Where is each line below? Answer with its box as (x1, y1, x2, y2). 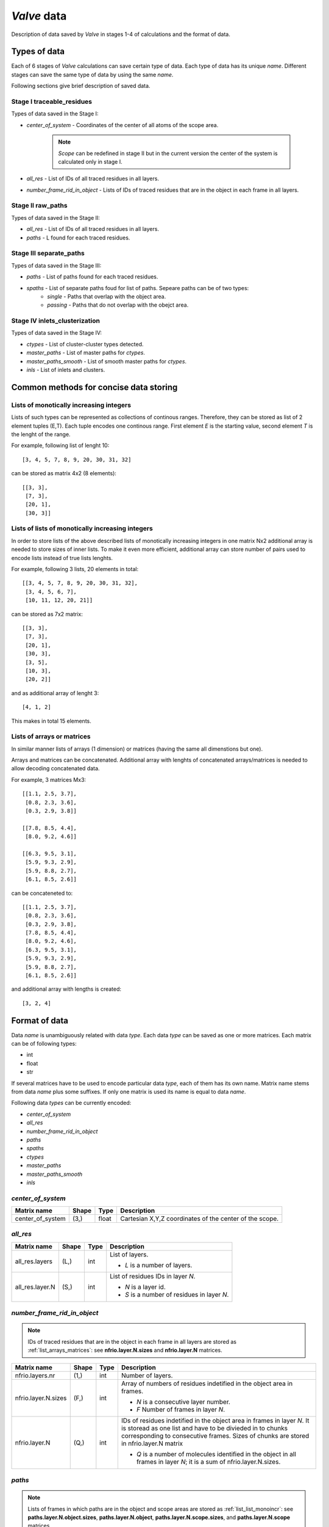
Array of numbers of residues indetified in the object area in (121, 1379, 293, 1388)
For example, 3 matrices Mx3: (11, 776, 87, 783)
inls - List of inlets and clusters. (26, 366, 105, 374)
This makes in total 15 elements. (11, 717, 91, 724)
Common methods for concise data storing (11, 382, 178, 392)
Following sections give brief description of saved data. (11, 82, 150, 90)
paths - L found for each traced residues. (26, 234, 130, 241)
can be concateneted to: (11, 889, 73, 897)
